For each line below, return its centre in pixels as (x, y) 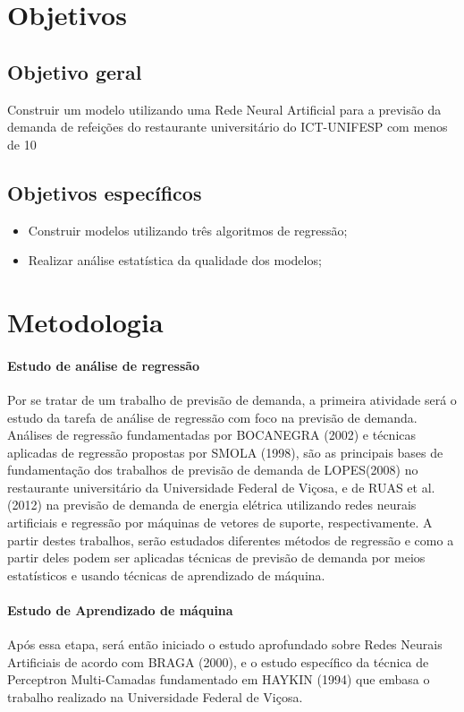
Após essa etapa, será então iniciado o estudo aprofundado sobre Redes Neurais (225, 644)
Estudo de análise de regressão (104, 365)
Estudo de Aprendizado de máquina (120, 610)
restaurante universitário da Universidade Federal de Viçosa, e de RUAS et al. (221, 487)
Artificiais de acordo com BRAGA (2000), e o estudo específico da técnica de (218, 661)
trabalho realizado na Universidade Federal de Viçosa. (155, 697)
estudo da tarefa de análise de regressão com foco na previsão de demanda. (212, 417)
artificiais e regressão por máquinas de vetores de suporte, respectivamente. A (220, 523)
